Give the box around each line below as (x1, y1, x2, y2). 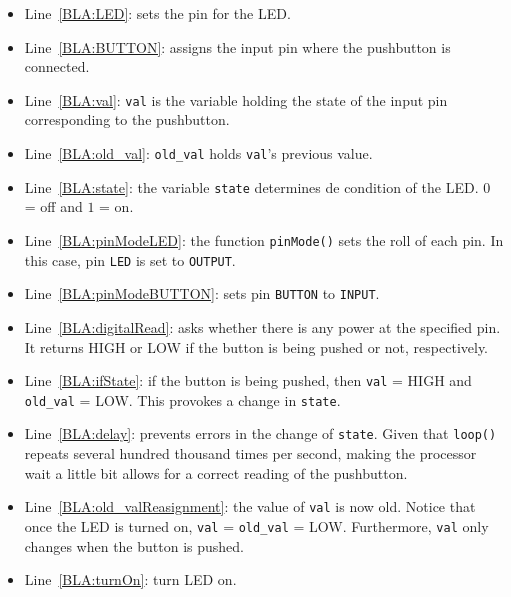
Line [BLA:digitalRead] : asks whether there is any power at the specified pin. (24, 316, 501, 337)
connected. (24, 56, 90, 77)
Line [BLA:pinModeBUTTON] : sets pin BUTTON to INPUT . (24, 283, 380, 304)
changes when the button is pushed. (24, 535, 244, 556)
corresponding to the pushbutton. (24, 109, 230, 130)
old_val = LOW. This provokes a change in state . (24, 389, 341, 410)
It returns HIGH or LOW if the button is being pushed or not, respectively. (24, 336, 489, 357)
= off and (24, 196, 83, 217)
